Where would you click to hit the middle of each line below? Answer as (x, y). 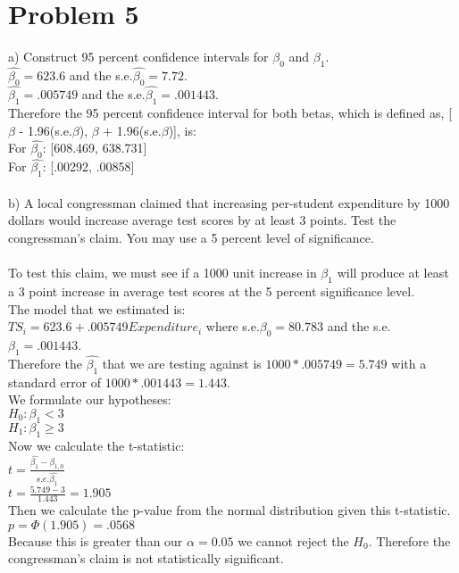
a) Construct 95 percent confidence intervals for (138, 57)
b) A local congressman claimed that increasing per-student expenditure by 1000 (229, 202)
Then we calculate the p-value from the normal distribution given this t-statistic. (229, 510)
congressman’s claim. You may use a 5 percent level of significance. (191, 237)
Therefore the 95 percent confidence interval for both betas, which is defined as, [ (230, 112)
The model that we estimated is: (97, 308)
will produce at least (393, 273)
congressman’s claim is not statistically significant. (146, 558)
